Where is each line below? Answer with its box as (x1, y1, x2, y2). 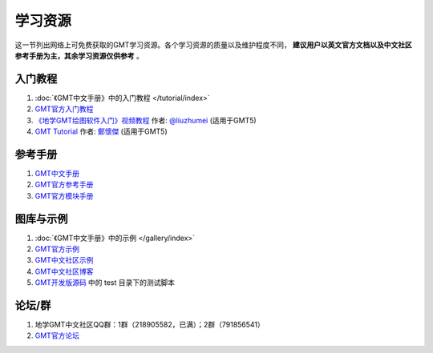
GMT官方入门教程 (34, 104, 94, 114)
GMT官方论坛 (34, 331, 80, 340)
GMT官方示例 (34, 244, 80, 254)
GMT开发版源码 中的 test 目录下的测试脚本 (34, 278, 176, 287)
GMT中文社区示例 (34, 255, 94, 265)
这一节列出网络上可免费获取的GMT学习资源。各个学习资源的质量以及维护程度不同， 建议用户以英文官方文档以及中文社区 (14, 40, 413, 50)
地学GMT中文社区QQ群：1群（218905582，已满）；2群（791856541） (34, 320, 265, 330)
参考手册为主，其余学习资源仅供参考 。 (14, 50, 144, 60)
